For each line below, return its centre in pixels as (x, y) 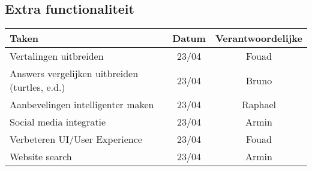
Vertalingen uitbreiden (57, 56)
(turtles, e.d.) (37, 87)
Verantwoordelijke (259, 38)
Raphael (259, 105)
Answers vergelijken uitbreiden (74, 74)
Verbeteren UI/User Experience (76, 139)
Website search (41, 157)
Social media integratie (58, 122)
